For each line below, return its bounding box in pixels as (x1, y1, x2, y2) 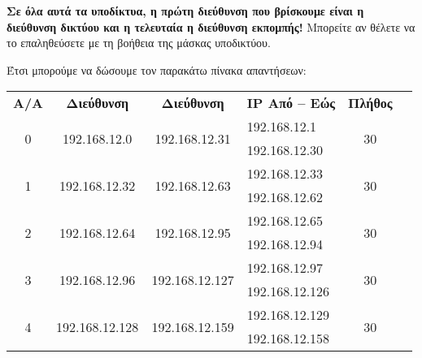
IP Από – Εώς (246, 93, 336, 113)
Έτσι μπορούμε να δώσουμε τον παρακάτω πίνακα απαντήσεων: (7, 61, 307, 78)
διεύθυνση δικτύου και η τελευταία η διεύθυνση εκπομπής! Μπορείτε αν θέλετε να (7, 18, 415, 35)
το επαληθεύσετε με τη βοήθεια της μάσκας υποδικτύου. (7, 34, 271, 51)
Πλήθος (348, 93, 393, 113)
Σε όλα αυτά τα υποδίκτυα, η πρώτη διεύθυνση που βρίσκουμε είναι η (7, 2, 364, 19)
